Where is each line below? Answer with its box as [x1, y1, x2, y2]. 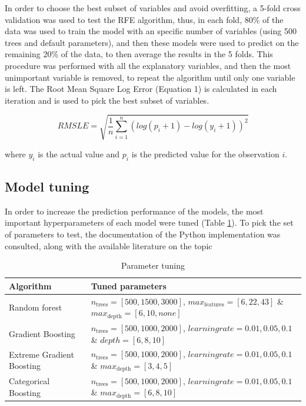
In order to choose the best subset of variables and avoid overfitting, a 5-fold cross [5, 2, 301, 14]
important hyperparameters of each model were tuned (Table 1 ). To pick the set [5, 216, 294, 229]
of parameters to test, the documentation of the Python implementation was [5, 228, 281, 240]
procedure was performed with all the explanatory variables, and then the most [5, 59, 291, 71]
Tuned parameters [91, 279, 167, 292]
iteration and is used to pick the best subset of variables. [5, 94, 209, 106]
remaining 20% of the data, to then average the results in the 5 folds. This [5, 48, 273, 60]
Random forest [9, 301, 62, 313]
